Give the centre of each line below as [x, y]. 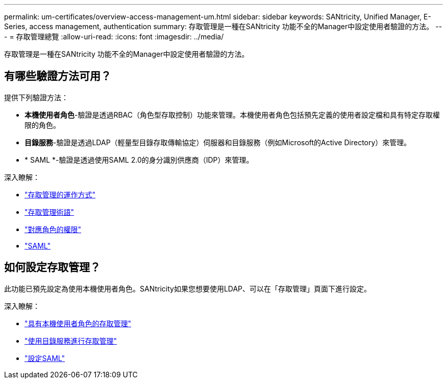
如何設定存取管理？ [52, 267]
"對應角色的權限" [53, 229]
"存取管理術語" [49, 212]
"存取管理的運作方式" [60, 194]
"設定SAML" [45, 358]
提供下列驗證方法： [36, 97]
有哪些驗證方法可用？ [58, 76]
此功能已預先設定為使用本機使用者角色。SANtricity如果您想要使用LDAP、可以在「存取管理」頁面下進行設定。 [188, 288]
